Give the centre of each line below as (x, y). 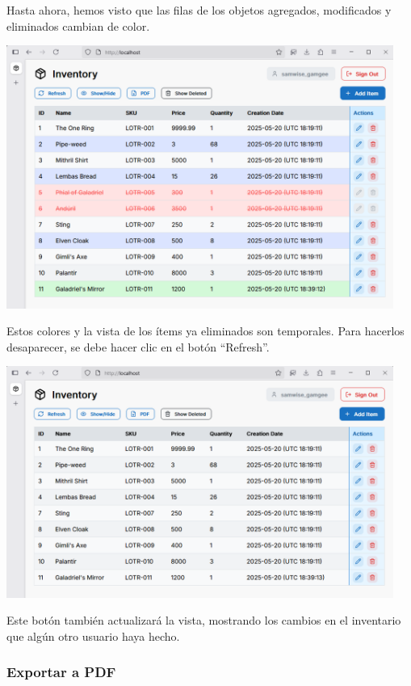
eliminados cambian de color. (78, 25)
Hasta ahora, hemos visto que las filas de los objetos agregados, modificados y (199, 10)
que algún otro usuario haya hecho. (93, 635)
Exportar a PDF (61, 672)
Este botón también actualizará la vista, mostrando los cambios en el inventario (204, 620)
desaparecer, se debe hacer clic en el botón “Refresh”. (138, 346)
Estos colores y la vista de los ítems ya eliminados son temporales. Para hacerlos (205, 331)
